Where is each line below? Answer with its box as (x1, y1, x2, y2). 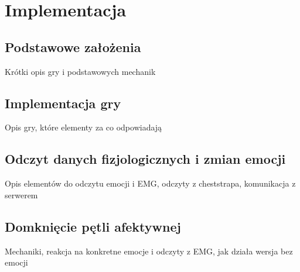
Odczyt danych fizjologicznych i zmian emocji (5, 150, 286, 168)
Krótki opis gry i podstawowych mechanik (5, 65, 156, 77)
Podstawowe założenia (5, 37, 141, 56)
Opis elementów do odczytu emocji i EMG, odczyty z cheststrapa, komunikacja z (5, 177, 296, 190)
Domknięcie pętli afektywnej (5, 217, 181, 235)
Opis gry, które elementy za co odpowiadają (5, 121, 162, 133)
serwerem (5, 188, 38, 201)
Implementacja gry (5, 94, 121, 112)
